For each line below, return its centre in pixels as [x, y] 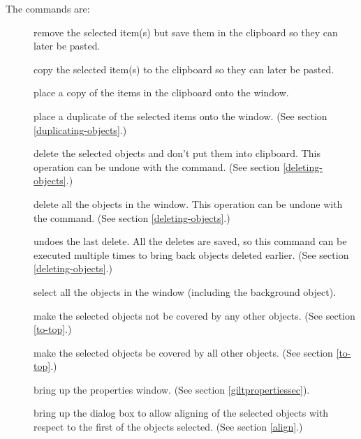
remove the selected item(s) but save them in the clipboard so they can [186, 32]
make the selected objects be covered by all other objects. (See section [183, 352]
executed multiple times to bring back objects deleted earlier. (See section [191, 254]
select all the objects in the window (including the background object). [185, 291]
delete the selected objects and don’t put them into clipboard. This [177, 153]
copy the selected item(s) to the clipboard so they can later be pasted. [184, 69]
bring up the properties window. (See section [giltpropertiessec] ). [172, 389]
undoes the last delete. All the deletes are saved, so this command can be [190, 241]
